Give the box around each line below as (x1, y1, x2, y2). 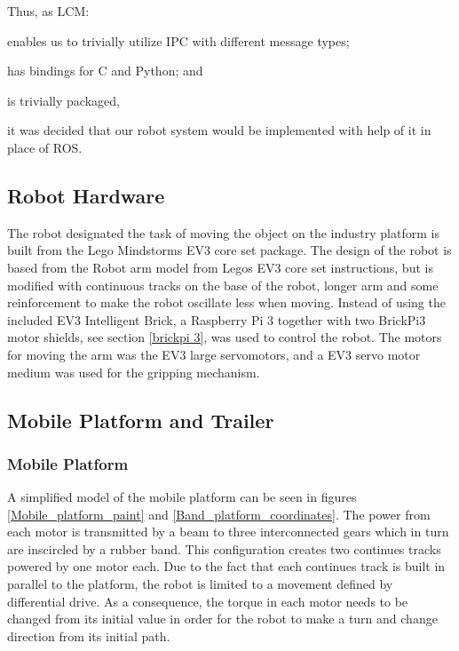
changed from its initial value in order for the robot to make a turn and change (7, 609, 438, 628)
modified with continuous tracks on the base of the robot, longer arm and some (7, 275, 439, 294)
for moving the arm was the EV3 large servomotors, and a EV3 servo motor (7, 345, 421, 363)
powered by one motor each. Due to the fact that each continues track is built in (7, 557, 446, 576)
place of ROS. (7, 138, 83, 156)
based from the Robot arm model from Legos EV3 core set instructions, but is (7, 258, 433, 276)
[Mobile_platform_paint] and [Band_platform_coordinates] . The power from (7, 504, 431, 523)
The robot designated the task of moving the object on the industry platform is (7, 223, 439, 242)
